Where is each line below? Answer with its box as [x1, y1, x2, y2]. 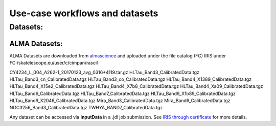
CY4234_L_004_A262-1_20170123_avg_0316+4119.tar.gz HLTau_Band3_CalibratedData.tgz [9, 69, 199, 75]
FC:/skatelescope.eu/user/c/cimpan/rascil [9, 60, 98, 66]
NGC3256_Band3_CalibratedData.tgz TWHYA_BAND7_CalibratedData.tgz [9, 105, 163, 111]
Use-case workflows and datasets [9, 8, 158, 19]
